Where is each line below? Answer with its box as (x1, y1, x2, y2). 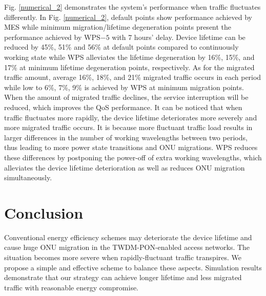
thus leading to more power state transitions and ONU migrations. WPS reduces (4, 142, 258, 153)
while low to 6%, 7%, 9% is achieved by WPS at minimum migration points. (4, 81, 244, 92)
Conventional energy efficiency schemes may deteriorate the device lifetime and (4, 231, 252, 242)
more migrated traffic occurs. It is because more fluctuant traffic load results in (4, 122, 253, 133)
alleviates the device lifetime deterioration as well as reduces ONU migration (4, 162, 245, 173)
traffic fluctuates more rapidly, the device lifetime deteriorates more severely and (4, 112, 257, 122)
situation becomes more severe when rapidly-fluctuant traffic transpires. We (4, 252, 241, 262)
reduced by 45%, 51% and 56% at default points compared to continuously (4, 41, 239, 52)
